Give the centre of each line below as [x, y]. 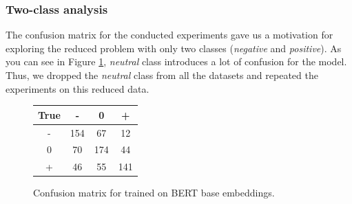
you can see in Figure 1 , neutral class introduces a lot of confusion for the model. [176, 61]
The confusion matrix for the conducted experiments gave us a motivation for [169, 35]
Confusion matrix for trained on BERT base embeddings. [154, 193]
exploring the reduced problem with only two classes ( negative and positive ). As [174, 48]
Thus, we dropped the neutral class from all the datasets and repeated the [162, 75]
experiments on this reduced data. [77, 88]
